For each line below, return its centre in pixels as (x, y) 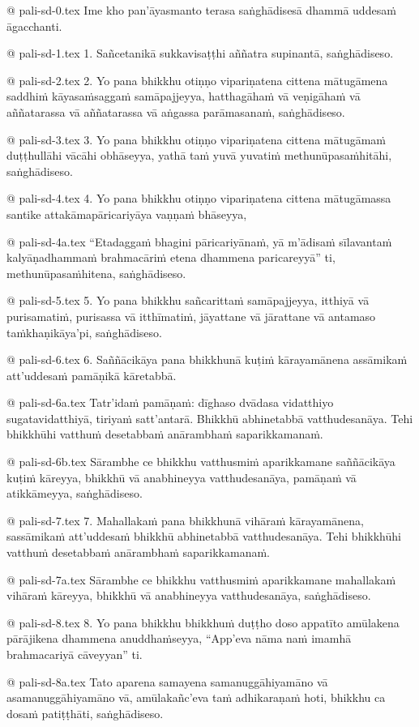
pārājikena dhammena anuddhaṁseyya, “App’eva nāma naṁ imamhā (179, 638)
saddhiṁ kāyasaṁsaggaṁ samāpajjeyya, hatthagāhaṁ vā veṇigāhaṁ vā (184, 96)
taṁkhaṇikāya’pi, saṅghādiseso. (84, 332)
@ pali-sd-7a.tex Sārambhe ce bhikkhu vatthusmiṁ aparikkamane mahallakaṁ (201, 579)
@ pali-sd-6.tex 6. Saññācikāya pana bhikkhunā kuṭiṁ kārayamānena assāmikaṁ (207, 359)
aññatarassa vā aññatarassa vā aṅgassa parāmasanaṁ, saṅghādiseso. (176, 111)
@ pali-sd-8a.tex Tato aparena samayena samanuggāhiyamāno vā (167, 681)
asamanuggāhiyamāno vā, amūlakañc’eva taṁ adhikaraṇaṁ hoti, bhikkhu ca (196, 697)
